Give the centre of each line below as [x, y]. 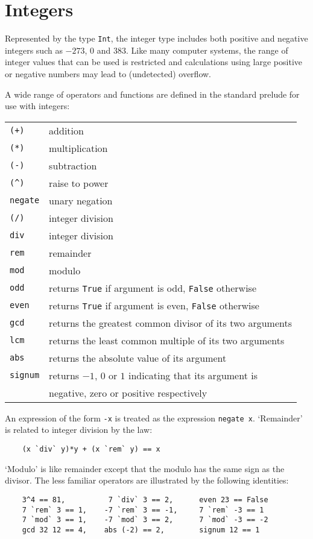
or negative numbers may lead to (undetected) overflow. [108, 73]
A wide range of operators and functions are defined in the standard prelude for [152, 94]
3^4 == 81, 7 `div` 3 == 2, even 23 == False [145, 500]
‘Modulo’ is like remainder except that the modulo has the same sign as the [145, 468]
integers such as [34, 50]
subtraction [73, 165]
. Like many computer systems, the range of [207, 50]
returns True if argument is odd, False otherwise [153, 288]
